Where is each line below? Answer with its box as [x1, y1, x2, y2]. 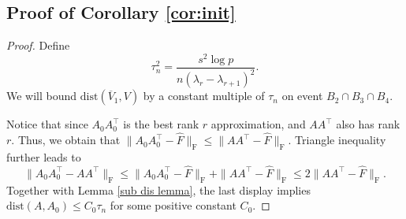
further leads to [6, 148, 81, 165]
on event [281, 87, 323, 104]
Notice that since [6, 116, 88, 132]
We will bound [6, 87, 77, 104]
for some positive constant [110, 197, 237, 213]
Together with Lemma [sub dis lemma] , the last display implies [6, 181, 311, 198]
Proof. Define [6, 37, 70, 54]
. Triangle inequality [288, 132, 386, 148]
